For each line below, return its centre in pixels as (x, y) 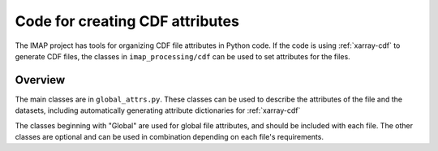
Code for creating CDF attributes (127, 21)
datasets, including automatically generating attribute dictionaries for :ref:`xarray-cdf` (158, 110)
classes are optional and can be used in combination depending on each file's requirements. (170, 137)
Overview (40, 80)
